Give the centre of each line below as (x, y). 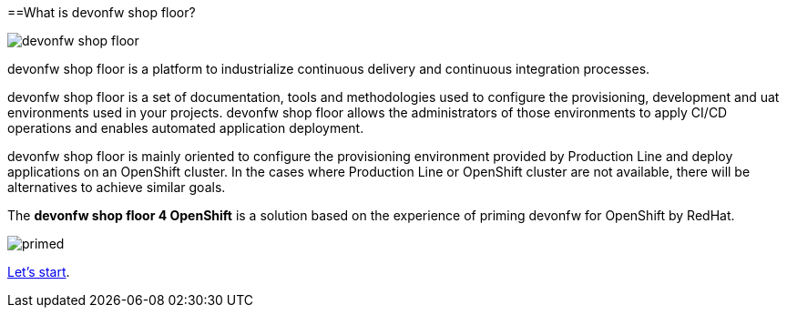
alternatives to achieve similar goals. (117, 187)
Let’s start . (39, 272)
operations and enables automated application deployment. (186, 128)
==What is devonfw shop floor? (102, 12)
